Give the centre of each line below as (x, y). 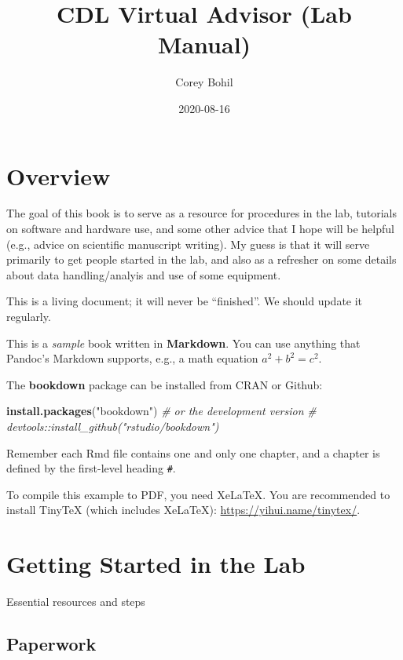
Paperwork (51, 644)
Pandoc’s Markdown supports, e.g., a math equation (132, 358)
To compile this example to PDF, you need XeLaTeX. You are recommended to (198, 494)
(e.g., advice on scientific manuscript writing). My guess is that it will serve (188, 244)
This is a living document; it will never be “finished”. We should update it (185, 301)
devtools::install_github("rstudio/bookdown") (113, 426)
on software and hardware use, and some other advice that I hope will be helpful (200, 229)
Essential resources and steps (76, 602)
